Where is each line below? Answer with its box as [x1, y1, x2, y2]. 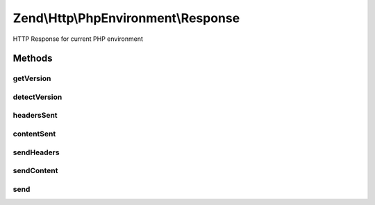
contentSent [12, 129, 56, 139]
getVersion [12, 73, 51, 83]
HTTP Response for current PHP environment [12, 35, 144, 43]
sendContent [12, 166, 58, 176]
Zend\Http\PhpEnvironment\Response [12, 10, 240, 26]
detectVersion [12, 92, 62, 102]
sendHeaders [12, 148, 60, 157]
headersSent [12, 111, 58, 121]
